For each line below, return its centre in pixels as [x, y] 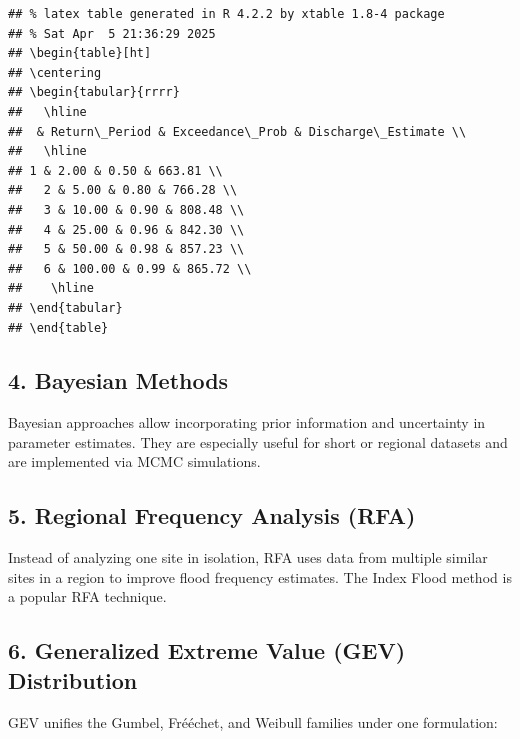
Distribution [73, 679]
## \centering [55, 72]
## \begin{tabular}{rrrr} [94, 92]
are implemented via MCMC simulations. [134, 461]
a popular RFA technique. [87, 596]
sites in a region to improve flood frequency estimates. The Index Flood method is [260, 576]
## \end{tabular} [65, 307]
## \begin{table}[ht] [80, 53]
